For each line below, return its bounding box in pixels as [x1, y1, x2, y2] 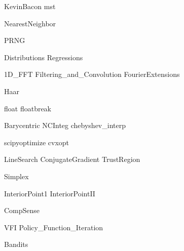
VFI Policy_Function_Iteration [4, 222, 103, 232]
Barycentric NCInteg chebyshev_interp [4, 120, 126, 131]
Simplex [4, 171, 29, 181]
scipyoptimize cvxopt [4, 137, 69, 147]
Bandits [4, 239, 28, 249]
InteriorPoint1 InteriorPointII [4, 188, 95, 198]
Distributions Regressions [4, 52, 83, 62]
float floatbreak [4, 103, 52, 113]
